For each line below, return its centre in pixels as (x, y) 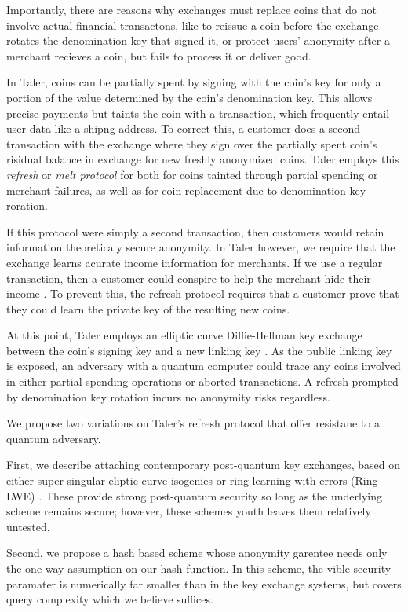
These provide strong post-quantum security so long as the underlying (213, 495)
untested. (28, 526)
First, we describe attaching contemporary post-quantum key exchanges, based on (203, 465)
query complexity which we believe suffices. (110, 599)
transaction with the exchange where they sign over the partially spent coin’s (192, 143)
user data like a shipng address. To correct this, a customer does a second (184, 128)
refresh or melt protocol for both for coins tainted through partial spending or (192, 174)
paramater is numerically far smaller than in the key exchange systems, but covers (204, 583)
